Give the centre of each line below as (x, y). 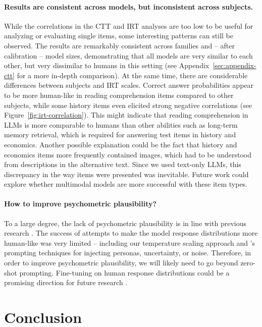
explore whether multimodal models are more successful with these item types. (126, 184)
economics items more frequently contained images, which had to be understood (128, 154)
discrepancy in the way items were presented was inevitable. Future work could (126, 174)
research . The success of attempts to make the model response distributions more (131, 233)
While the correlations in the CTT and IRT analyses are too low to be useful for (129, 25)
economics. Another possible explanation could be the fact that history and (121, 144)
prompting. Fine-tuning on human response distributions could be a (124, 272)
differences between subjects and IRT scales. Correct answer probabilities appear (129, 85)
